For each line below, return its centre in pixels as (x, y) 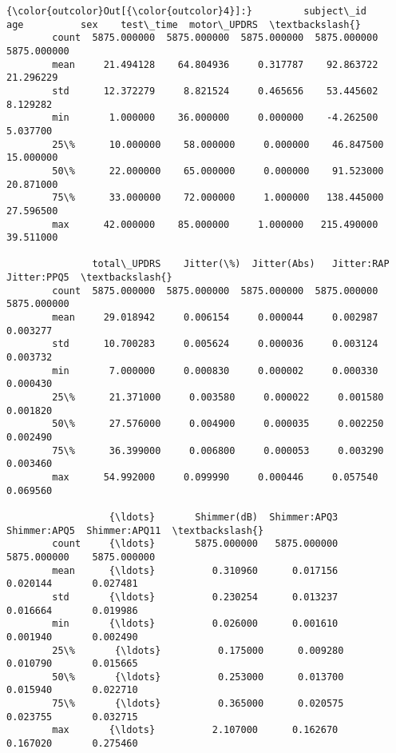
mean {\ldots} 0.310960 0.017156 (195, 570)
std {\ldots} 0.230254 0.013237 (195, 597)
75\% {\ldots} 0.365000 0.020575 (198, 704)
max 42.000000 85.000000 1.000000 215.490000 (215, 224)
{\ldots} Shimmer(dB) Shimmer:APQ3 (224, 517)
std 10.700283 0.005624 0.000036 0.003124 (215, 344)
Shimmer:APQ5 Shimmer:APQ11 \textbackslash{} (135, 530)
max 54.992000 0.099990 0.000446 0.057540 (215, 477)
